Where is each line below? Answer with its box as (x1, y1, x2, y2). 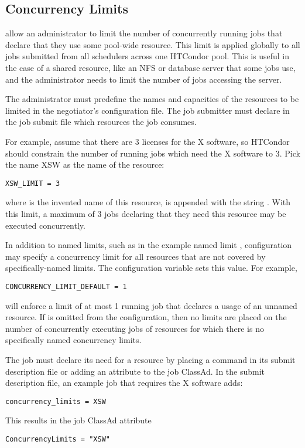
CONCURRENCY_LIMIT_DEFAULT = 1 (5, 282, 127, 291)
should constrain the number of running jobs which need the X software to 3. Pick (5, 147, 300, 159)
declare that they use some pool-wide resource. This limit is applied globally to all (5, 38, 300, 50)
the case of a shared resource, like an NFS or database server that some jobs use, (5, 61, 296, 73)
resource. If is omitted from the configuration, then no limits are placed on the (5, 311, 287, 323)
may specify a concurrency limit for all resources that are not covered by (5, 250, 266, 262)
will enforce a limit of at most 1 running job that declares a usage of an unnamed (5, 299, 297, 311)
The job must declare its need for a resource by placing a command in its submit (5, 353, 296, 365)
